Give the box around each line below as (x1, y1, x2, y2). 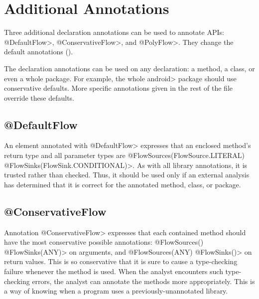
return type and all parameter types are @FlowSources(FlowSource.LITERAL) (4, 150, 245, 160)
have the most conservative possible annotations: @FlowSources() (4, 237, 204, 247)
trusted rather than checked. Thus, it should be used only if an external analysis (4, 169, 250, 180)
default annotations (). (4, 46, 73, 57)
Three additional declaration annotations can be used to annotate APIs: (4, 27, 224, 37)
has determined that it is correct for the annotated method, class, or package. (4, 179, 241, 189)
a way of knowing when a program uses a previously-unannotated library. (4, 286, 228, 296)
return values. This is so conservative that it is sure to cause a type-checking (4, 256, 238, 267)
